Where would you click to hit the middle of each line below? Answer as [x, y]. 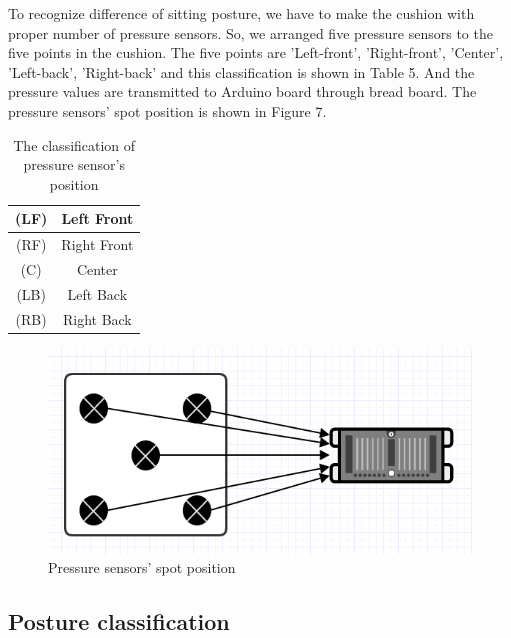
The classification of [74, 144]
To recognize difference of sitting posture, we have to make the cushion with [241, 13]
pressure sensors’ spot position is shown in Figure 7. [167, 110]
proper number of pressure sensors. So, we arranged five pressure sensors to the [250, 32]
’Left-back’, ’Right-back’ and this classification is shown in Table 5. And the [241, 71]
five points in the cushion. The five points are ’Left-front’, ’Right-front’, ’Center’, [256, 52]
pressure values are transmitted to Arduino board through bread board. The [242, 91]
